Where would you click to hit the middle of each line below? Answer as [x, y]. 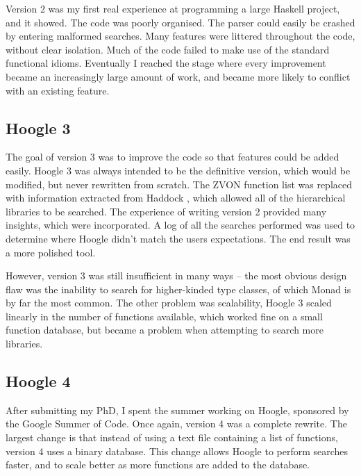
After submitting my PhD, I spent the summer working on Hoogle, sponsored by [177, 410]
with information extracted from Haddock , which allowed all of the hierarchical [176, 198]
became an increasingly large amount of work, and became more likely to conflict [178, 76]
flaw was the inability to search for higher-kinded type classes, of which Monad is [178, 289]
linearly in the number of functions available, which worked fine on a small [164, 316]
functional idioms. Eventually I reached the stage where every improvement [166, 63]
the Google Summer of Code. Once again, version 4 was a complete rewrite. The [176, 424]
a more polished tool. [51, 252]
